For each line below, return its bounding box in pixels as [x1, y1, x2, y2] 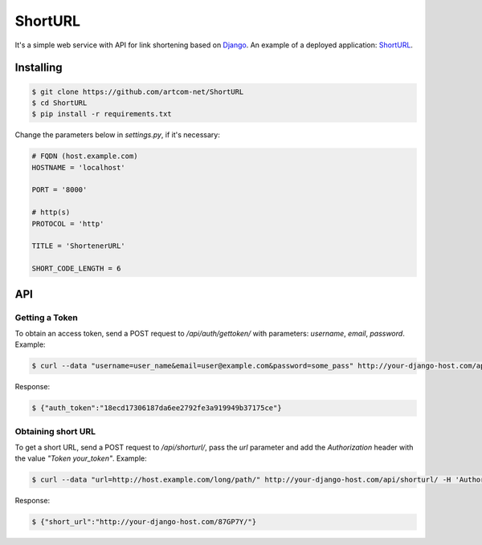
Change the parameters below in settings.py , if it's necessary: [14, 130, 220, 140]
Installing [14, 61, 63, 75]
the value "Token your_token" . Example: [14, 453, 148, 463]
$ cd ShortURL [31, 98, 88, 108]
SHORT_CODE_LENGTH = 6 [31, 264, 121, 273]
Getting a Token [14, 311, 78, 323]
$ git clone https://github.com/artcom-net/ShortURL [31, 87, 244, 96]
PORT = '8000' [31, 185, 88, 194]
